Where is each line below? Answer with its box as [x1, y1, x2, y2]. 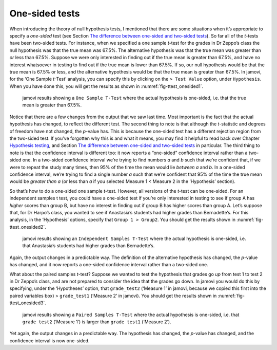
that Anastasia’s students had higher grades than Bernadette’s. [22, 243, 155, 249]
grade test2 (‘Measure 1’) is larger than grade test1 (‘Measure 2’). [22, 319, 171, 325]
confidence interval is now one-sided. [9, 337, 90, 344]
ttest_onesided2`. [9, 224, 46, 230]
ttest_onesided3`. [9, 300, 46, 306]
